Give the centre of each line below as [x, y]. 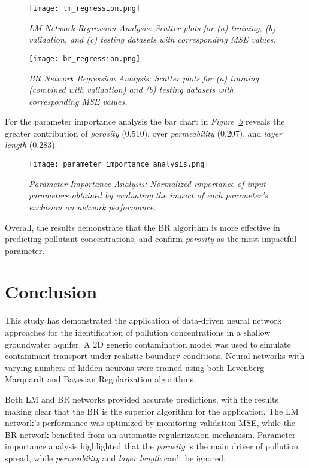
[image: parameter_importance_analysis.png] [119, 164]
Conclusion [51, 292]
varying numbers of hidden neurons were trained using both [115, 367]
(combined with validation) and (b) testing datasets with [131, 90]
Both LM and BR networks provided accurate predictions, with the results [142, 399]
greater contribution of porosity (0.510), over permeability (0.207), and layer [143, 133]
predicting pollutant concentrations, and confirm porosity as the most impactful [151, 239]
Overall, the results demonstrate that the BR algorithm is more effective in [143, 227]
